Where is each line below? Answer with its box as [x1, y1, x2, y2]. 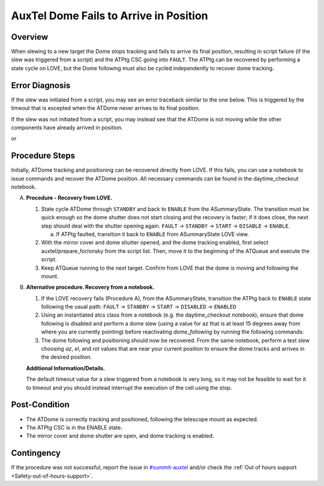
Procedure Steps [11, 151, 75, 161]
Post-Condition [11, 399, 70, 410]
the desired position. [41, 353, 92, 360]
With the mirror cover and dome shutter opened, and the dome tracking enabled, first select [41, 239, 269, 246]
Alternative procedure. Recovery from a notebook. [26, 284, 155, 291]
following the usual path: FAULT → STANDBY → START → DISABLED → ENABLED [41, 303, 236, 311]
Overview [11, 32, 49, 42]
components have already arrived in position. [11, 124, 123, 131]
